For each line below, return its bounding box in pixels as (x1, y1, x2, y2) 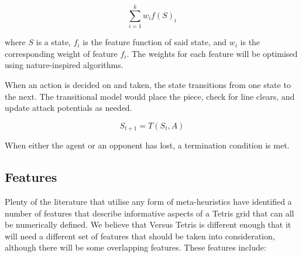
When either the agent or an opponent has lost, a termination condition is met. (5, 139, 290, 151)
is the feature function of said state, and (83, 36, 227, 48)
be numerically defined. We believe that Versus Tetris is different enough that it (5, 218, 291, 231)
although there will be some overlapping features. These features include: (5, 241, 266, 253)
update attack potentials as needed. (5, 102, 132, 114)
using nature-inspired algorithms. (5, 59, 123, 71)
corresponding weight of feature (5, 47, 118, 59)
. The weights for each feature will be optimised (126, 47, 298, 59)
